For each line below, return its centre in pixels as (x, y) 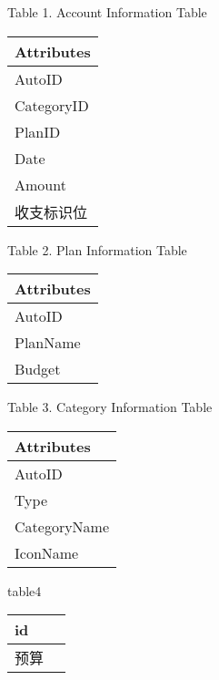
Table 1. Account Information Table (107, 12)
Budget (38, 369)
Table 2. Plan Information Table (97, 249)
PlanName (48, 343)
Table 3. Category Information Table (110, 407)
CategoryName (62, 526)
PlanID (38, 131)
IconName (47, 552)
